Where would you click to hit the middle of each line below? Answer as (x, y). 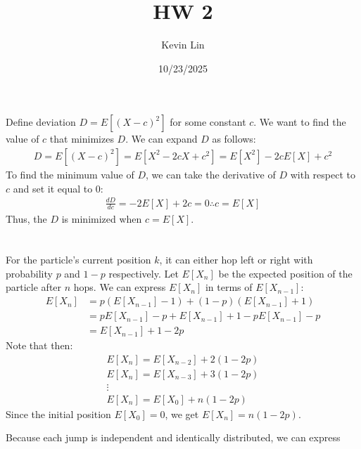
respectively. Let (144, 273)
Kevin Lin (183, 45)
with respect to (323, 174)
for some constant (208, 122)
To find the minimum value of (70, 174)
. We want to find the (300, 122)
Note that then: (39, 345)
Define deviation (41, 122)
